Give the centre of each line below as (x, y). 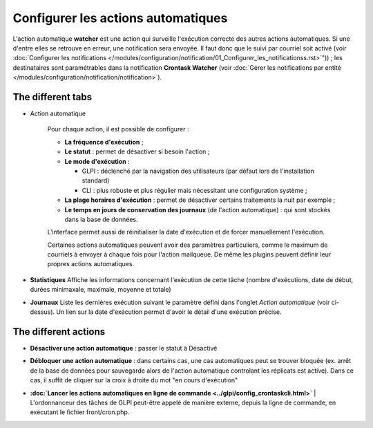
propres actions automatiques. (91, 264)
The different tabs (52, 97)
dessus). (42, 312)
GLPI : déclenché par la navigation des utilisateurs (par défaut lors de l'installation (198, 171)
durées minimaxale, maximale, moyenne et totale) (101, 290)
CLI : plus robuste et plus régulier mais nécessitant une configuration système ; (194, 190)
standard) (96, 180)
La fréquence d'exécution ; (104, 142)
